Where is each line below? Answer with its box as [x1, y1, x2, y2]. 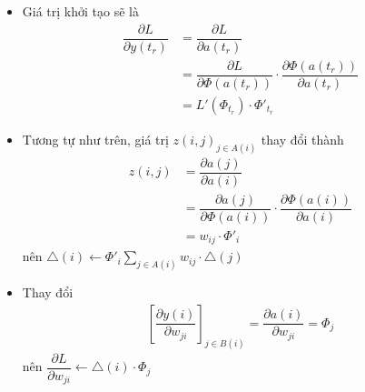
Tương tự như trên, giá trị [22, 129, 169, 148]
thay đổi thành [261, 129, 344, 148]
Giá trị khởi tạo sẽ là [22, 2, 139, 20]
